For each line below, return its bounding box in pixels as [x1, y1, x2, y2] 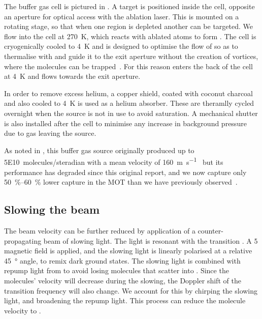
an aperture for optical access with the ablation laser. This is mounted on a [4, 11, 239, 21]
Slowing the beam [4, 201, 100, 217]
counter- [198, 225, 223, 236]
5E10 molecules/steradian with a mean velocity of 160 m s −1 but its [4, 155, 223, 167]
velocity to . [4, 305, 41, 315]
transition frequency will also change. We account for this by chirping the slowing [4, 285, 258, 296]
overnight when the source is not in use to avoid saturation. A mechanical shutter [4, 107, 258, 118]
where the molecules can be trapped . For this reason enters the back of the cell [4, 61, 253, 71]
